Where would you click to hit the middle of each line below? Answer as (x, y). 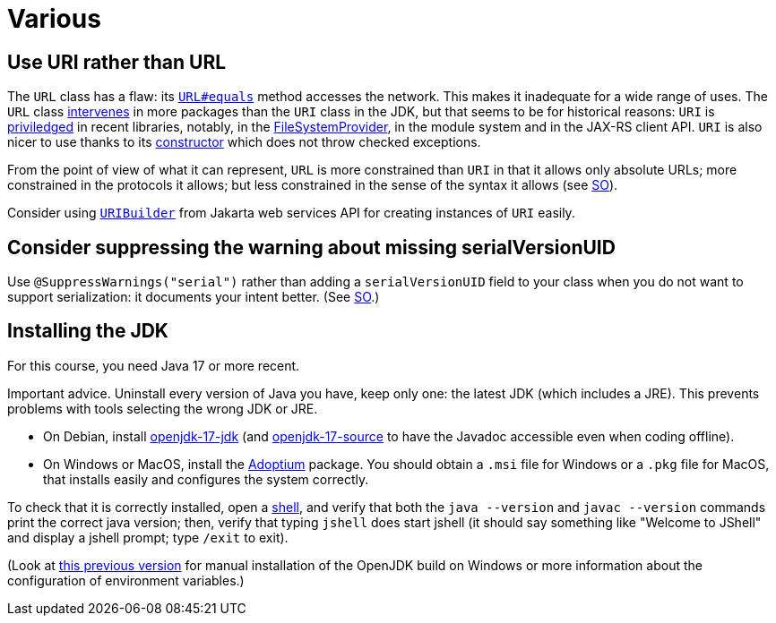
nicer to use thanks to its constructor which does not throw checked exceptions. (244, 142)
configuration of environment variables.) (126, 580)
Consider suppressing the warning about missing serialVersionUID (311, 247)
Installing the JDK (88, 331)
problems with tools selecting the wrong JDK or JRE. (163, 408)
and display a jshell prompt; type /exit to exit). (148, 537)
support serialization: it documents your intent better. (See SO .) (194, 297)
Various (54, 19)
